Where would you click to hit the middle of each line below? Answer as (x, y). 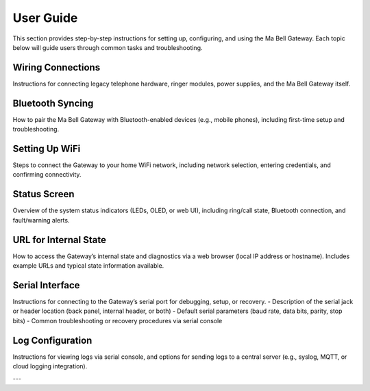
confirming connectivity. (47, 175)
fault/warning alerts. (41, 220)
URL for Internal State (59, 240)
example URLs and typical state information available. (88, 266)
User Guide (45, 18)
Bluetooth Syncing (53, 103)
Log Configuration (52, 340)
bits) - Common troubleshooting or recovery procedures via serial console (118, 320)
